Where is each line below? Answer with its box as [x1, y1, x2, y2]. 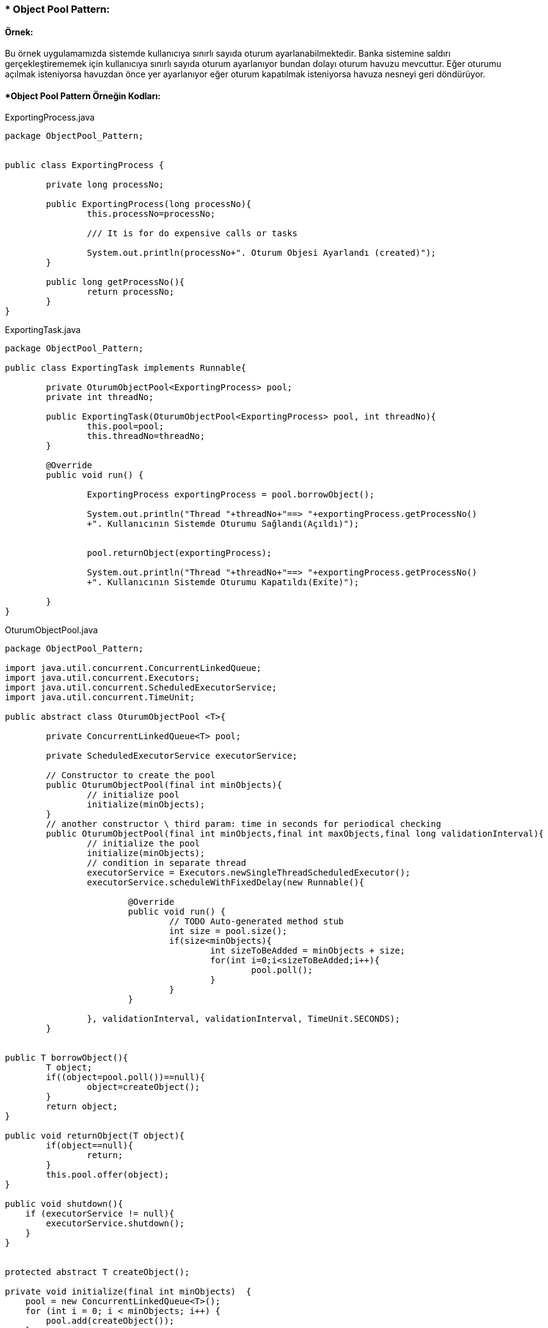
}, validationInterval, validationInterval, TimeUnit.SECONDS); [86, 1014, 401, 1024]
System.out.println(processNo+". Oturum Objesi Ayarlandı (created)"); [86, 248, 437, 258]
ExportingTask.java [5, 325, 81, 336]
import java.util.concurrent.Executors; [5, 673, 200, 683]
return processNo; [86, 287, 175, 297]
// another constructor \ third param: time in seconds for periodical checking [46, 819, 441, 829]
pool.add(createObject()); [46, 1316, 175, 1326]
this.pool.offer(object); [46, 1170, 169, 1180]
